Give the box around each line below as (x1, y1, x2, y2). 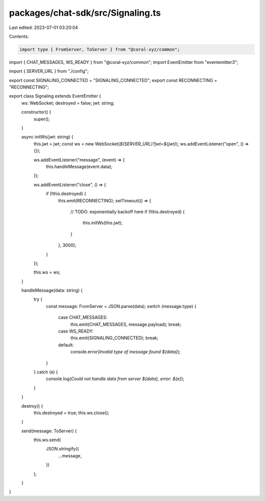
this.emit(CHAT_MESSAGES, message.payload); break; (70, 321, 182, 327)
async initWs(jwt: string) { (21, 134, 74, 140)
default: (58, 342, 74, 348)
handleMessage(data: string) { (21, 287, 83, 293)
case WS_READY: (58, 328, 94, 334)
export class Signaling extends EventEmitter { (9, 93, 102, 99)
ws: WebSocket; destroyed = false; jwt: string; (21, 100, 115, 106)
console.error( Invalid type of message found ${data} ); (70, 349, 181, 355)
